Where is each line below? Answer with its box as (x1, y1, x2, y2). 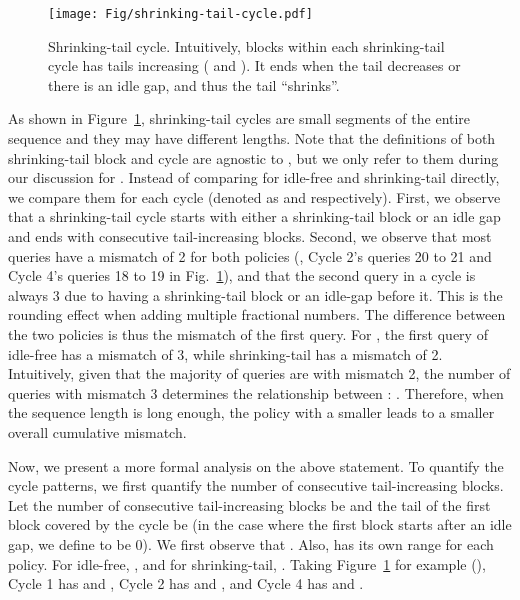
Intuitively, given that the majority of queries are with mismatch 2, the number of (8, 363, 511, 384)
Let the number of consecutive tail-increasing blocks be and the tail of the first (8, 494, 491, 515)
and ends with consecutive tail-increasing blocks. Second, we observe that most (8, 226, 492, 246)
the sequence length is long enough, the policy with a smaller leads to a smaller (8, 402, 495, 423)
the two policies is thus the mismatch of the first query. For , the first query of (8, 323, 488, 344)
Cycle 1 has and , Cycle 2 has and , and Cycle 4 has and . (8, 573, 364, 594)
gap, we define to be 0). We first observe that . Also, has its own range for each (8, 533, 494, 554)
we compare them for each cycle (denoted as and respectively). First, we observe (8, 186, 501, 207)
